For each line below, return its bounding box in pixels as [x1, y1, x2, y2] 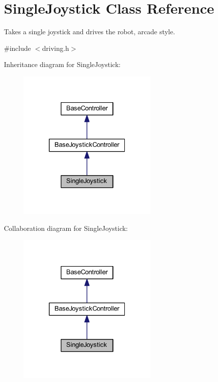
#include [4, 43, 31, 53]
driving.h [42, 43, 69, 53]
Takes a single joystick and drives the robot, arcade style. [4, 26, 175, 37]
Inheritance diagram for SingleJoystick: [4, 59, 121, 69]
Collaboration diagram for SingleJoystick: [4, 223, 128, 233]
